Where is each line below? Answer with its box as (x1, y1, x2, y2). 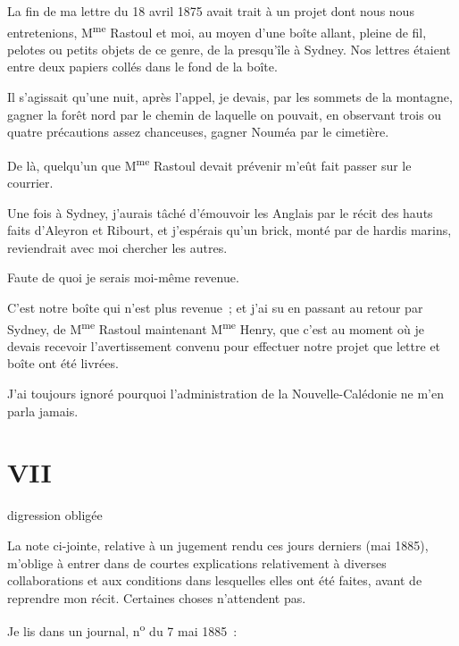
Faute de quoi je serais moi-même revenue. (7, 268, 239, 287)
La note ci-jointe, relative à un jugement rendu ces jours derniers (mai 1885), (7, 535, 429, 554)
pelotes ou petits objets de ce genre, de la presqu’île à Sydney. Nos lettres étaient (7, 39, 451, 58)
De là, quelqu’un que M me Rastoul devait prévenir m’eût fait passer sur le (7, 153, 412, 174)
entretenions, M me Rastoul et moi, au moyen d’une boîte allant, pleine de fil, (7, 20, 427, 41)
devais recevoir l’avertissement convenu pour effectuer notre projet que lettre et (7, 336, 441, 355)
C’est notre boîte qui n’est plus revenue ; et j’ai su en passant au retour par (7, 298, 423, 317)
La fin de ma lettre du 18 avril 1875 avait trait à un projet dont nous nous (7, 2, 414, 20)
